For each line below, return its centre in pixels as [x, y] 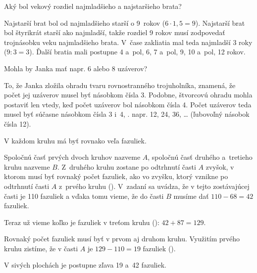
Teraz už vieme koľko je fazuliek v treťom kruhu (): [82, 222]
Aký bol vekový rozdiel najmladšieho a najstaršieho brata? [93, 6]
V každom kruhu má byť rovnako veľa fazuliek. [75, 140]
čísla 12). [18, 123]
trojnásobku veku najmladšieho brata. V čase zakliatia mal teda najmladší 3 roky [128, 42]
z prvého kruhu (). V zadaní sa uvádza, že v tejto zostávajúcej [154, 186]
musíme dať [191, 196]
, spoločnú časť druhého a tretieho [200, 157]
